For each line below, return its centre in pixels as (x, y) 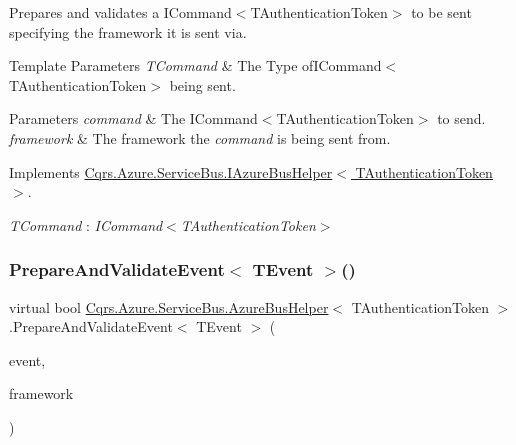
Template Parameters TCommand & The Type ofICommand (195, 65)
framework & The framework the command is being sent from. (200, 137)
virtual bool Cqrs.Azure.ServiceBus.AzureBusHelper (169, 306)
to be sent (441, 12)
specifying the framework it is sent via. (128, 31)
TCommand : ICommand (86, 224)
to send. (461, 118)
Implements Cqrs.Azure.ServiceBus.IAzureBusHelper (171, 171)
